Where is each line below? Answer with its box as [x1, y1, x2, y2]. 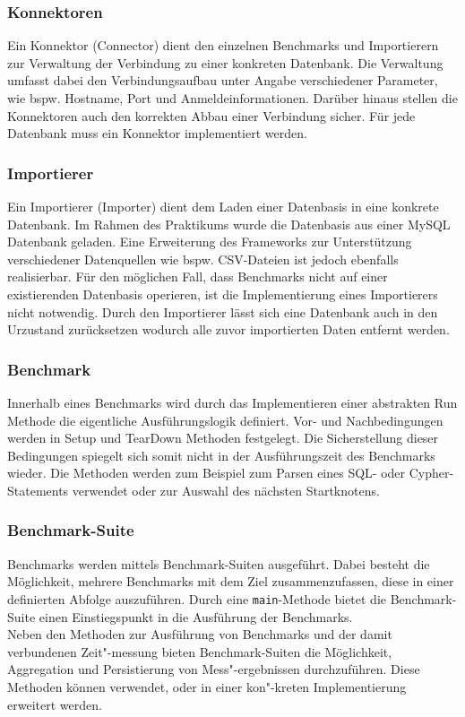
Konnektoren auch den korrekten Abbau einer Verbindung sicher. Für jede [7, 106, 416, 125]
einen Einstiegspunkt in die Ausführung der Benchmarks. [39, 607, 353, 626]
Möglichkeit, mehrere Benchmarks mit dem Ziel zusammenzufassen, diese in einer [7, 572, 454, 591]
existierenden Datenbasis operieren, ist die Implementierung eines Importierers [7, 284, 438, 303]
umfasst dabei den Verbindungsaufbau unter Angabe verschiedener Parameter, [7, 71, 438, 90]
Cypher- [409, 463, 454, 482]
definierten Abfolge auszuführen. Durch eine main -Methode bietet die [7, 589, 387, 608]
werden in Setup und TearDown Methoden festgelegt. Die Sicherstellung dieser [7, 428, 439, 447]
